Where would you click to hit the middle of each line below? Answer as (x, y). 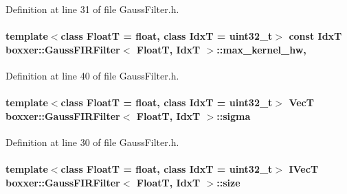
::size (228, 182)
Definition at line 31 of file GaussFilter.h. (92, 9)
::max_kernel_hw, (261, 49)
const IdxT (315, 36)
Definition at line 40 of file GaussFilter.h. (92, 75)
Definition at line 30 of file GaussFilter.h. (92, 142)
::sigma (234, 116)
